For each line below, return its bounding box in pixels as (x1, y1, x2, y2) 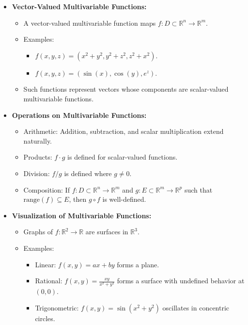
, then (69, 194, 87, 204)
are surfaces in (85, 227, 128, 237)
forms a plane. (117, 259, 159, 269)
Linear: (35, 259, 56, 269)
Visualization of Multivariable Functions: (12, 210, 152, 220)
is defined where (64, 168, 112, 178)
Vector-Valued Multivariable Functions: (12, 1, 147, 11)
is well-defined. (102, 194, 146, 204)
